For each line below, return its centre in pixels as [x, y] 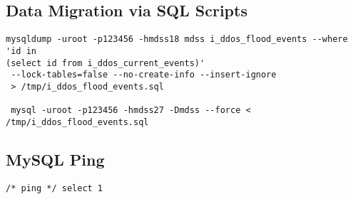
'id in [21, 51]
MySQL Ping [55, 159]
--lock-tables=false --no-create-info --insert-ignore [144, 75]
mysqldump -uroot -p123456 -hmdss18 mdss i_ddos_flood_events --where [177, 39]
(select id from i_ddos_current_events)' [106, 63]
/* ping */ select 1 [55, 188]
